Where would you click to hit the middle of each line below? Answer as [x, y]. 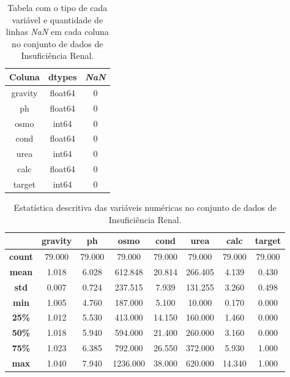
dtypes [62, 76]
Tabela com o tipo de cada [58, 7]
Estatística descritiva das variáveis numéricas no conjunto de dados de [145, 207]
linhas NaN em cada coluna [57, 32]
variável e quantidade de [58, 19]
